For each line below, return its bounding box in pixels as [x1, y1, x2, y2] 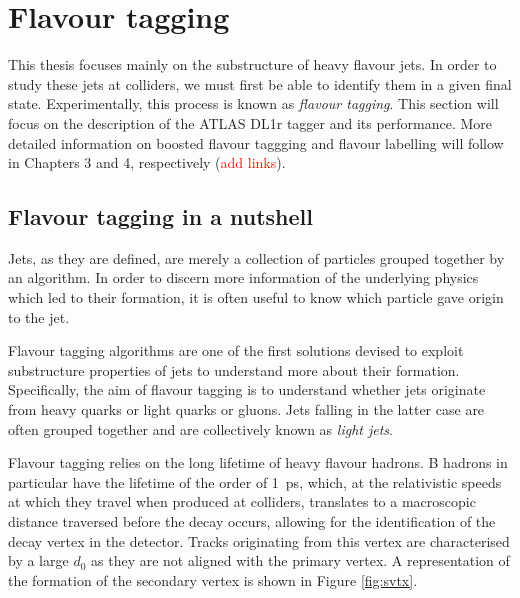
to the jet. [8, 306, 70, 327]
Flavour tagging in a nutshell [8, 201, 313, 232]
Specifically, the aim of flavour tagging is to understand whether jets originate [8, 379, 486, 400]
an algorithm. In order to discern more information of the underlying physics [8, 267, 479, 288]
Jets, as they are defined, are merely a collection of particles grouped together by [8, 247, 505, 268]
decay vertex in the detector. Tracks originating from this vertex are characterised [8, 530, 510, 551]
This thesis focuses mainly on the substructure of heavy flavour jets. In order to [8, 54, 497, 75]
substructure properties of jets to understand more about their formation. [8, 359, 460, 380]
